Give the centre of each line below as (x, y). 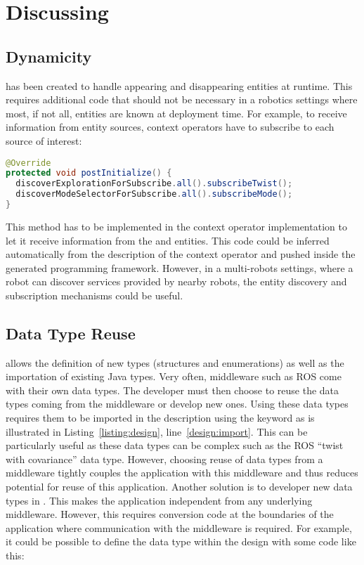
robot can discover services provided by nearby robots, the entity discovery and (176, 281)
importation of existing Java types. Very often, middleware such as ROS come (174, 376)
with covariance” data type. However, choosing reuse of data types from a (164, 459)
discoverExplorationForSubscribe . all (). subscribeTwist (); (154, 184)
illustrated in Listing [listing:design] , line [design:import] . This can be (157, 431)
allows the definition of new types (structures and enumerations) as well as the (175, 362)
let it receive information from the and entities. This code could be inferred (168, 240)
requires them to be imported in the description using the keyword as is (160, 418)
